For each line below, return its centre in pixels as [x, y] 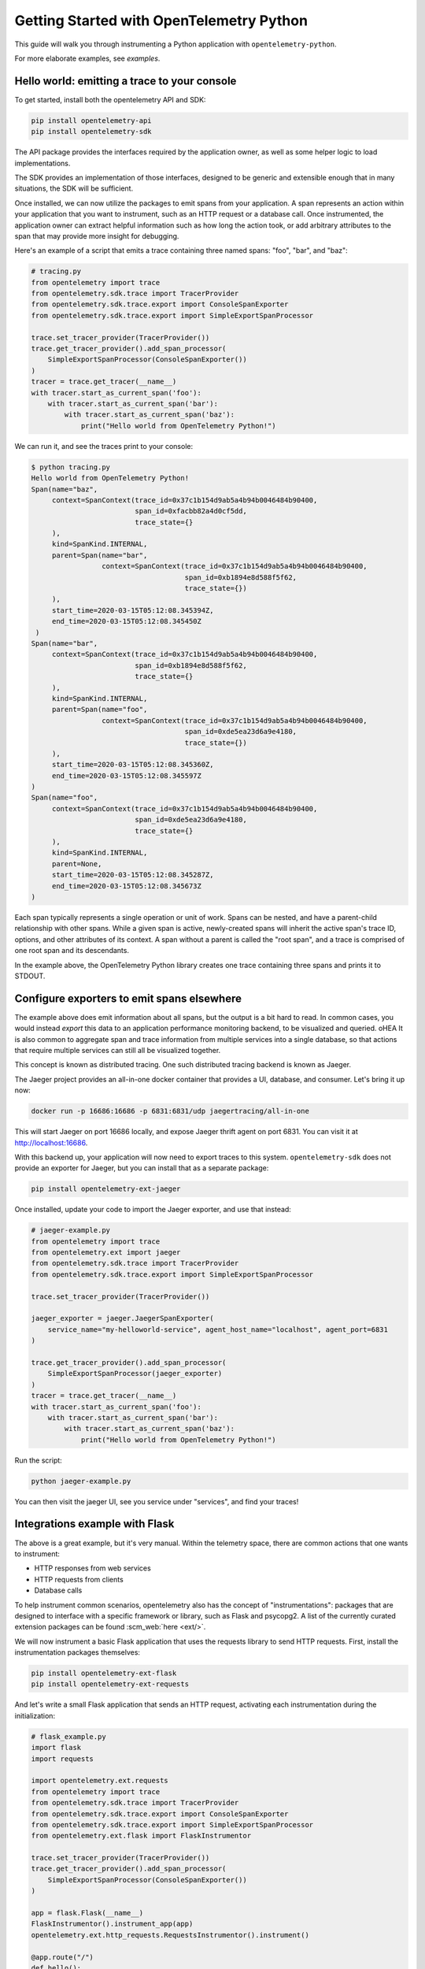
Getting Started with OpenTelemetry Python [161, 20]
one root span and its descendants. [72, 951]
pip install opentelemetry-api [92, 121]
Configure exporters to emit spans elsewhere [128, 998]
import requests [63, 1759]
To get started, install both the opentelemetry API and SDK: [110, 99]
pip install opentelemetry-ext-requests [110, 1684]
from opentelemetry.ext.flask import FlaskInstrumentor [141, 1836]
